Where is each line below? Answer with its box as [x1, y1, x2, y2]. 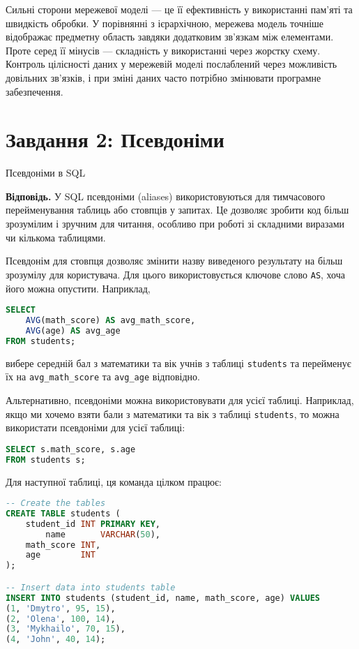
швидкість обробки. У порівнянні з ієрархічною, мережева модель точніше [6, 15, 324, 30]
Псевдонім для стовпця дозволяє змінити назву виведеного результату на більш [6, 253, 343, 268]
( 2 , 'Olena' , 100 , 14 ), [6, 613, 116, 624]
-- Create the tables [6, 498, 106, 509]
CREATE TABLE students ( [6, 508, 121, 519]
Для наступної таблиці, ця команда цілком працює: [6, 474, 222, 488]
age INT [25, 550, 96, 560]
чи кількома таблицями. [6, 230, 106, 244]
